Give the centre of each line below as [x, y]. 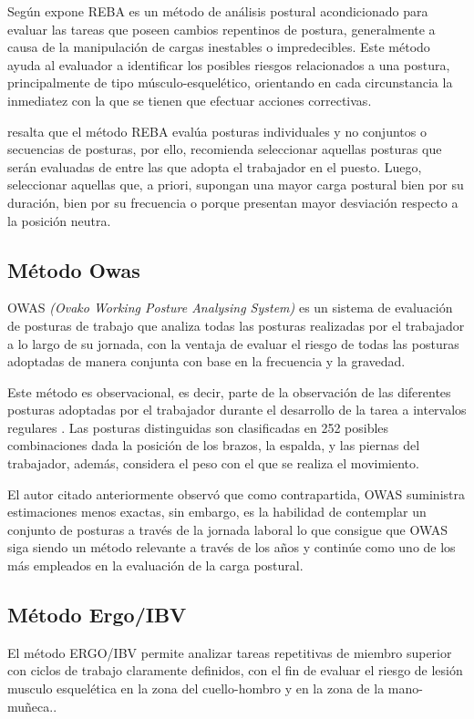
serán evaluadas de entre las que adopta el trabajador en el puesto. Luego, [215, 166]
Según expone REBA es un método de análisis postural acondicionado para [218, 11]
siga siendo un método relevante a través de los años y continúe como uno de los [232, 547]
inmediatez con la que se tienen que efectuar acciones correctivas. [190, 100]
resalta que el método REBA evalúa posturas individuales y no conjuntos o [217, 131]
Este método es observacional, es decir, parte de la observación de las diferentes [229, 391]
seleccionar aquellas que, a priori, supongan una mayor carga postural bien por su [236, 185]
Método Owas [74, 269]
